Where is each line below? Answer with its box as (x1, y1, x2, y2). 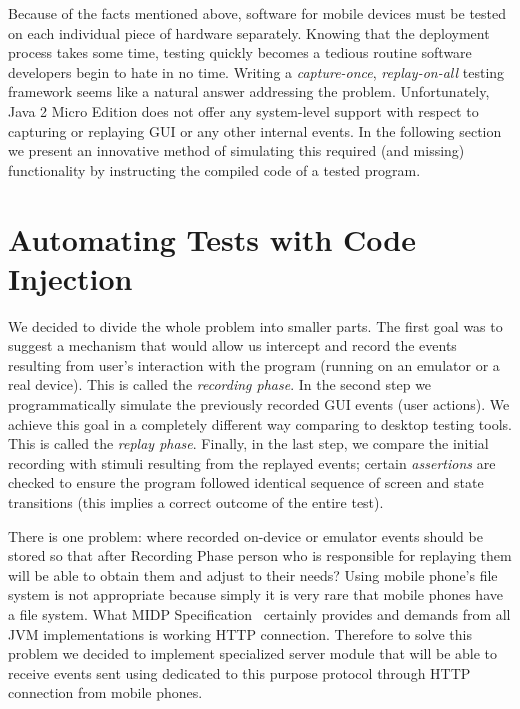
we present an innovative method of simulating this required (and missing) (8, 140, 465, 161)
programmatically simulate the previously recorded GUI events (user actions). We (8, 394, 510, 415)
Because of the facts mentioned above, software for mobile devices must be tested (8, 3, 507, 23)
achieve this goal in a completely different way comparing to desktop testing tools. (8, 413, 512, 434)
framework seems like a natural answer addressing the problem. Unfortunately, (8, 81, 490, 102)
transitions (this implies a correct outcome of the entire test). (8, 492, 384, 512)
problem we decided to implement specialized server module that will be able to (8, 643, 498, 664)
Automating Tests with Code (8, 218, 416, 259)
